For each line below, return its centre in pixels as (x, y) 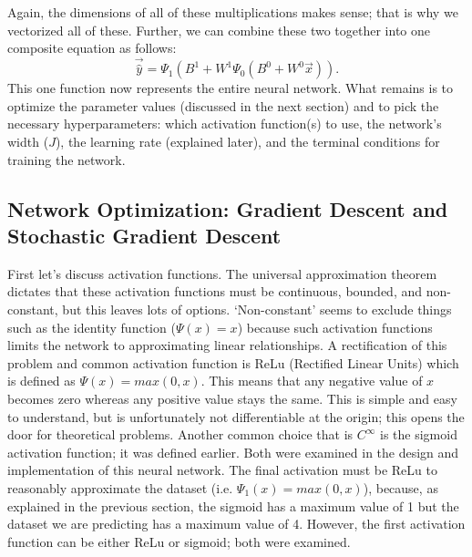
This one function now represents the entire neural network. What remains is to (231, 88)
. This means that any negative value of (312, 381)
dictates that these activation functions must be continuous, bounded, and (215, 291)
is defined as (41, 381)
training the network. (67, 159)
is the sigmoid (419, 434)
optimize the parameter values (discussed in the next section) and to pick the (223, 105)
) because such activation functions (335, 327)
